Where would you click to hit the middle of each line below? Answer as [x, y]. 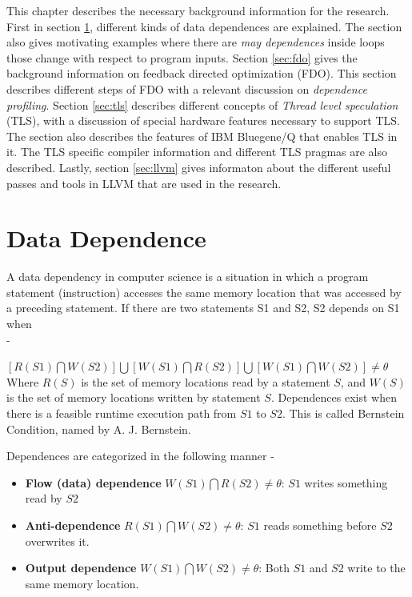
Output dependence [81, 568]
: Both [274, 568]
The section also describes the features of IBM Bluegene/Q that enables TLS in [202, 136]
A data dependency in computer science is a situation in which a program [188, 276]
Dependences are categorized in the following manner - [140, 456]
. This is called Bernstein [343, 413]
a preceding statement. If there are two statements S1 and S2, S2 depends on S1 [203, 308]
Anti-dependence [73, 525]
